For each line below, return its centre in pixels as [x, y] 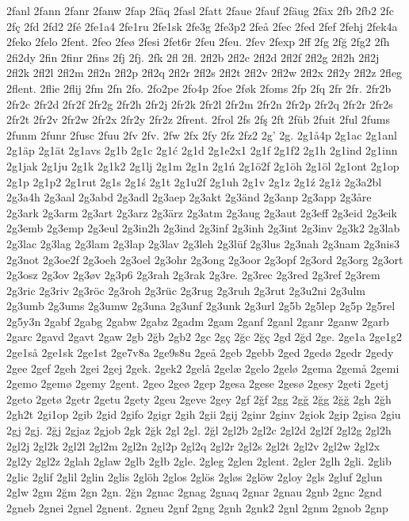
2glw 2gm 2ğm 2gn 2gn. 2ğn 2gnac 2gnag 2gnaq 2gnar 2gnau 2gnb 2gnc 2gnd [194, 492]
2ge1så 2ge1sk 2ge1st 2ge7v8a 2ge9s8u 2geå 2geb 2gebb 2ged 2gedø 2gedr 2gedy [200, 352]
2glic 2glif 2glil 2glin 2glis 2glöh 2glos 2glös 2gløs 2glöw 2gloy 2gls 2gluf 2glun [195, 476]
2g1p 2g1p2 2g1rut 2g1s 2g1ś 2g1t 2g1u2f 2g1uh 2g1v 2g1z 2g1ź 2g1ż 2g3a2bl [194, 181]
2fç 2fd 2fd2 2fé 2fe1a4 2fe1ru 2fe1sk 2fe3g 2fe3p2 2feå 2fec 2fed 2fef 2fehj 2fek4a [202, 26]
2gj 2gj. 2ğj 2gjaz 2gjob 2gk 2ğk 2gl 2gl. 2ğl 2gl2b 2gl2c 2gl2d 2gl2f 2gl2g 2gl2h [199, 430]
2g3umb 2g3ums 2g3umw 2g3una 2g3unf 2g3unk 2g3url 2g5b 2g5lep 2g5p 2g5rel [201, 306]
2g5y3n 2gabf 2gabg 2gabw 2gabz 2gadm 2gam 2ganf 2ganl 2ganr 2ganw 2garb [198, 321]
